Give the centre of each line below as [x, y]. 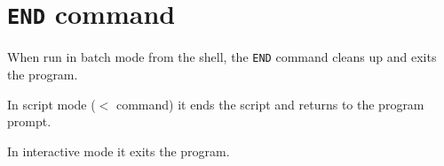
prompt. [29, 121]
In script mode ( [52, 104]
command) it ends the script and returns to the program [270, 104]
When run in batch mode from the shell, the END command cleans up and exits [222, 57]
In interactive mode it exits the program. [119, 151]
